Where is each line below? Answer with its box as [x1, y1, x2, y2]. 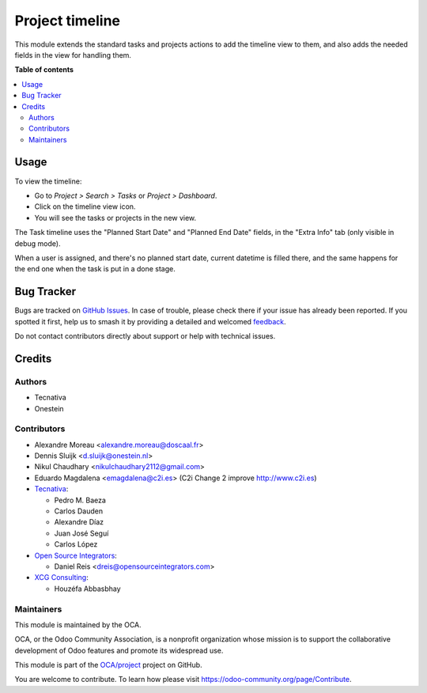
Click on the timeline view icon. [34, 202, 136, 211]
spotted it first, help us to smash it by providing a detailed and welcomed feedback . [14, 316, 286, 326]
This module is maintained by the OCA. [14, 619, 142, 629]
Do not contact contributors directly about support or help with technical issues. [14, 331, 276, 340]
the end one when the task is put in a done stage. [14, 264, 176, 274]
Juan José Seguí [54, 528, 109, 538]
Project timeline [14, 12, 121, 29]
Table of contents [14, 65, 74, 74]
